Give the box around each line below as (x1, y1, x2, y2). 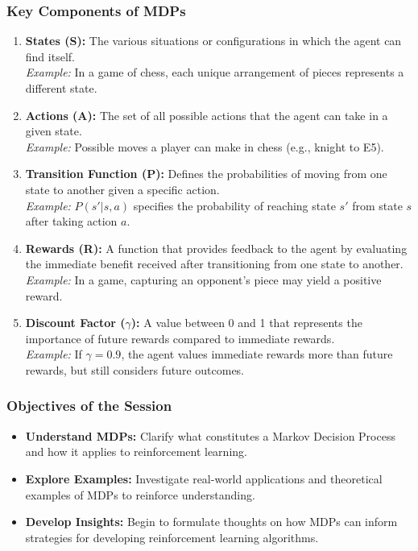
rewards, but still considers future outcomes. (25, 361, 245, 378)
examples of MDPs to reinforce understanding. (25, 486, 255, 503)
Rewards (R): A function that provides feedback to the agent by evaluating (25, 239, 408, 256)
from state (352, 197, 403, 213)
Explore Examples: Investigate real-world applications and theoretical (25, 470, 383, 487)
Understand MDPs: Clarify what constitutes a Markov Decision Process (25, 427, 395, 444)
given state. (25, 122, 82, 139)
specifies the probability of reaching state (133, 197, 336, 213)
